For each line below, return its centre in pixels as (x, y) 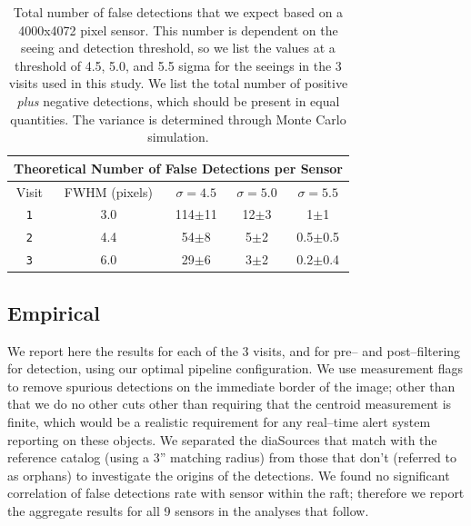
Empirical (54, 312)
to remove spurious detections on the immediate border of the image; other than (231, 386)
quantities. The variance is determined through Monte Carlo (178, 119)
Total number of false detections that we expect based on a (178, 12)
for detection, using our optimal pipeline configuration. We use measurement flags (235, 368)
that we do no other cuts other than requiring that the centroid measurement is (230, 404)
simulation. (178, 137)
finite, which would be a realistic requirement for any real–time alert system (219, 421)
